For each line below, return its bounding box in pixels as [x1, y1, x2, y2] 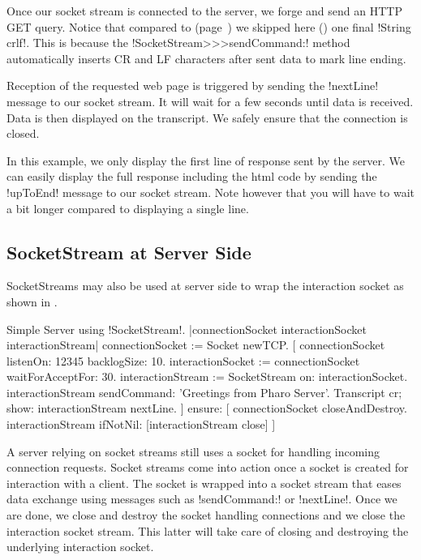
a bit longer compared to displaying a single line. [6, 199, 249, 216]
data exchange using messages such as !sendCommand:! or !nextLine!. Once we [6, 490, 397, 507]
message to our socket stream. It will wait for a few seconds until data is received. [6, 92, 414, 109]
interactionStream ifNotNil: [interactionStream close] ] [6, 416, 276, 433]
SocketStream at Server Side [6, 239, 251, 264]
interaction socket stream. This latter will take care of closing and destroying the [6, 522, 409, 539]
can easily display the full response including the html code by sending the [6, 168, 377, 185]
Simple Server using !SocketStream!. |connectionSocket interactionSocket [6, 320, 367, 337]
